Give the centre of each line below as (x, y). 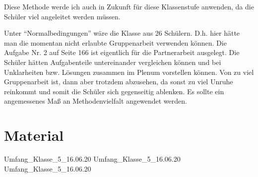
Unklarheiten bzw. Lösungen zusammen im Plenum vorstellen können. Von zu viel (129, 72)
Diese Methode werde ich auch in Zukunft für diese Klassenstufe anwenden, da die (129, 6)
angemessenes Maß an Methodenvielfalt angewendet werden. (96, 101)
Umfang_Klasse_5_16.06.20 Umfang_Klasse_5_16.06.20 (92, 159)
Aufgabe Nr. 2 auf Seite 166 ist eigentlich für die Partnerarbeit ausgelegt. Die (122, 52)
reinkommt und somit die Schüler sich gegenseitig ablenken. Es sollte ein (114, 91)
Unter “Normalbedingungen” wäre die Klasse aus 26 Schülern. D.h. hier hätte (122, 33)
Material (34, 135)
